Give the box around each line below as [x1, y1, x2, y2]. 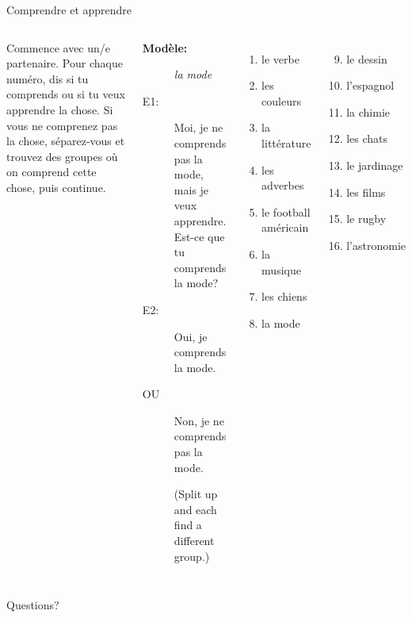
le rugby [346, 210, 387, 227]
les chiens [261, 288, 307, 305]
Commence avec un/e [6, 39, 111, 56]
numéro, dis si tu [6, 70, 89, 86]
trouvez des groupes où [6, 148, 118, 164]
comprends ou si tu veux [6, 86, 125, 102]
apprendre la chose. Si [6, 101, 113, 117]
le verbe [261, 50, 299, 67]
